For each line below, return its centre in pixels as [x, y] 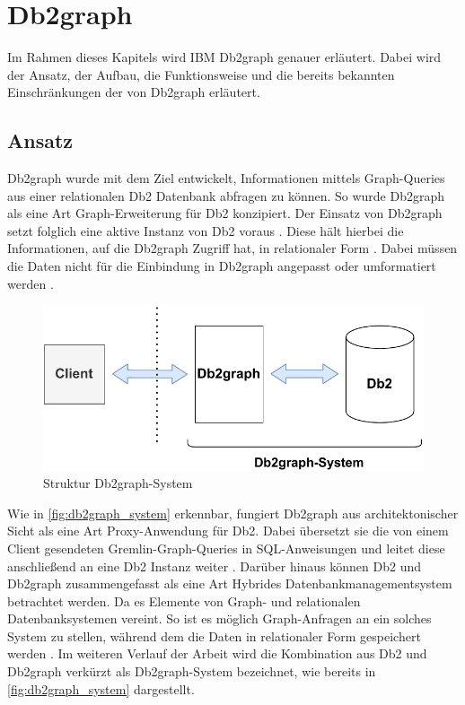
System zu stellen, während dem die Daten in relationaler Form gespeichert [214, 635]
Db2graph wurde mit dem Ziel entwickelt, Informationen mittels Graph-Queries [226, 178]
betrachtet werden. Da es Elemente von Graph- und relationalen [184, 601]
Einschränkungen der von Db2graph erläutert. [134, 92]
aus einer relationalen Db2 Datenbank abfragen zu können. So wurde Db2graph [226, 195]
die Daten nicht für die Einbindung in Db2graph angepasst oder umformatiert [222, 266]
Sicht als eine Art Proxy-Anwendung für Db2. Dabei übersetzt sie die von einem [228, 531]
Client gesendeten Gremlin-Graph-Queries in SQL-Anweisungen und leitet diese [226, 548]
